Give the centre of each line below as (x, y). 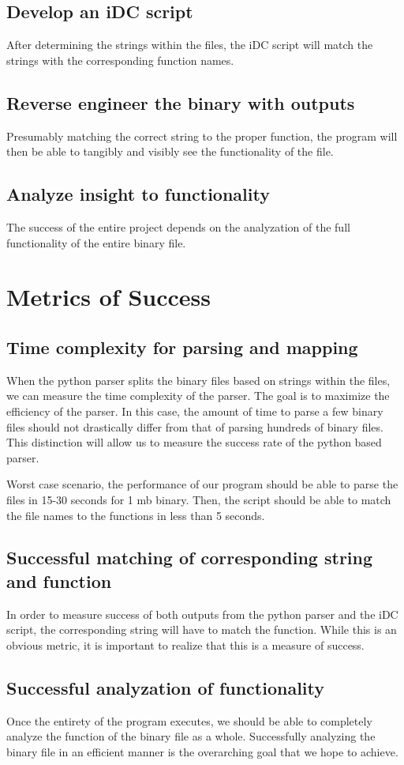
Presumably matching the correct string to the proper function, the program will (202, 136)
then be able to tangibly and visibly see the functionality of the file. (170, 151)
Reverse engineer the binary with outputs (181, 102)
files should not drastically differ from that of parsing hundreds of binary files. (195, 426)
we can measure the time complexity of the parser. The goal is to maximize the (198, 396)
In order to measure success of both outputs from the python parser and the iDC (202, 614)
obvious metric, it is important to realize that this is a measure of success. (185, 644)
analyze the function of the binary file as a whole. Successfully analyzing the (191, 736)
